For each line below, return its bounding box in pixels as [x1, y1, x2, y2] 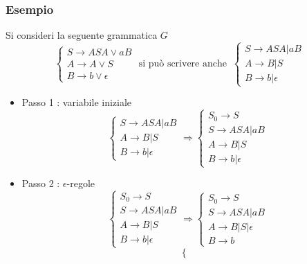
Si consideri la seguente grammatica [6, 28, 158, 42]
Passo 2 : [21, 176, 60, 191]
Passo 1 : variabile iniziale [21, 95, 132, 109]
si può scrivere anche [138, 59, 227, 69]
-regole [66, 176, 95, 191]
